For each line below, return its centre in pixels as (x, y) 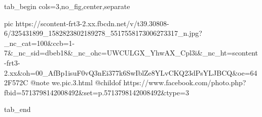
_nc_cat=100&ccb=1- (40, 43)
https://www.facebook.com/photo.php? (185, 82)
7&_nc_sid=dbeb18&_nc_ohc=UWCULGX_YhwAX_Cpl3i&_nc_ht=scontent (131, 53)
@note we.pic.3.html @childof (76, 82)
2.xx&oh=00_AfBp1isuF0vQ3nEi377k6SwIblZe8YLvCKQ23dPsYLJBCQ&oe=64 (131, 72)
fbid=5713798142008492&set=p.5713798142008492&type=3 (97, 92)
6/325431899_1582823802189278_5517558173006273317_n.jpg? (103, 33)
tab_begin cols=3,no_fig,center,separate (67, 6)
